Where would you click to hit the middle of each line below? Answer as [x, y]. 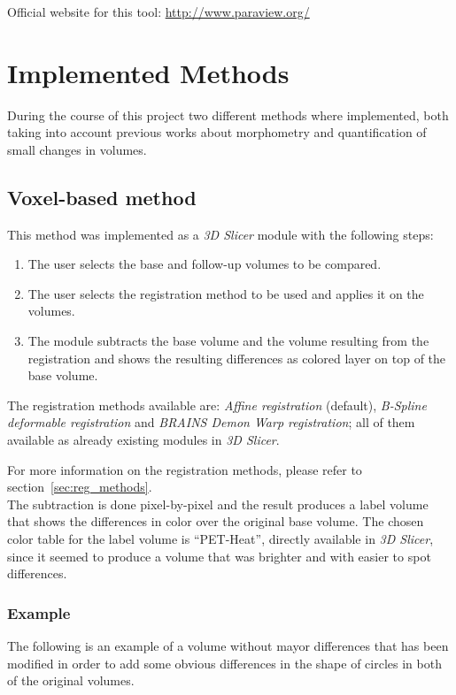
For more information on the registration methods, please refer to [185, 469]
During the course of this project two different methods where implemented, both [228, 115]
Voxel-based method [102, 197]
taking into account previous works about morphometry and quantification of [217, 132]
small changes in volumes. [77, 149]
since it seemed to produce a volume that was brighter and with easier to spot [219, 556]
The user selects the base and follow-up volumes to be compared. [205, 264]
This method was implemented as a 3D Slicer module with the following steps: [220, 234]
